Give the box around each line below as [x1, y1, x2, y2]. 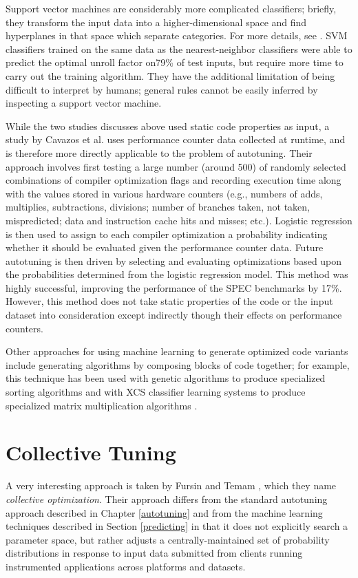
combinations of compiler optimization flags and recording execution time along [6, 173, 341, 187]
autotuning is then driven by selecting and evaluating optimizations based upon [6, 253, 342, 268]
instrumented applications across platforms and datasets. [6, 559, 246, 573]
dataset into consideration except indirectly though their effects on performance [6, 308, 342, 322]
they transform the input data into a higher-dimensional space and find [6, 14, 307, 29]
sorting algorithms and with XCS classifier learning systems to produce [6, 385, 306, 399]
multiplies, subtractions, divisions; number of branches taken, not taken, [6, 200, 310, 214]
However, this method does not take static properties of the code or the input [6, 294, 333, 308]
